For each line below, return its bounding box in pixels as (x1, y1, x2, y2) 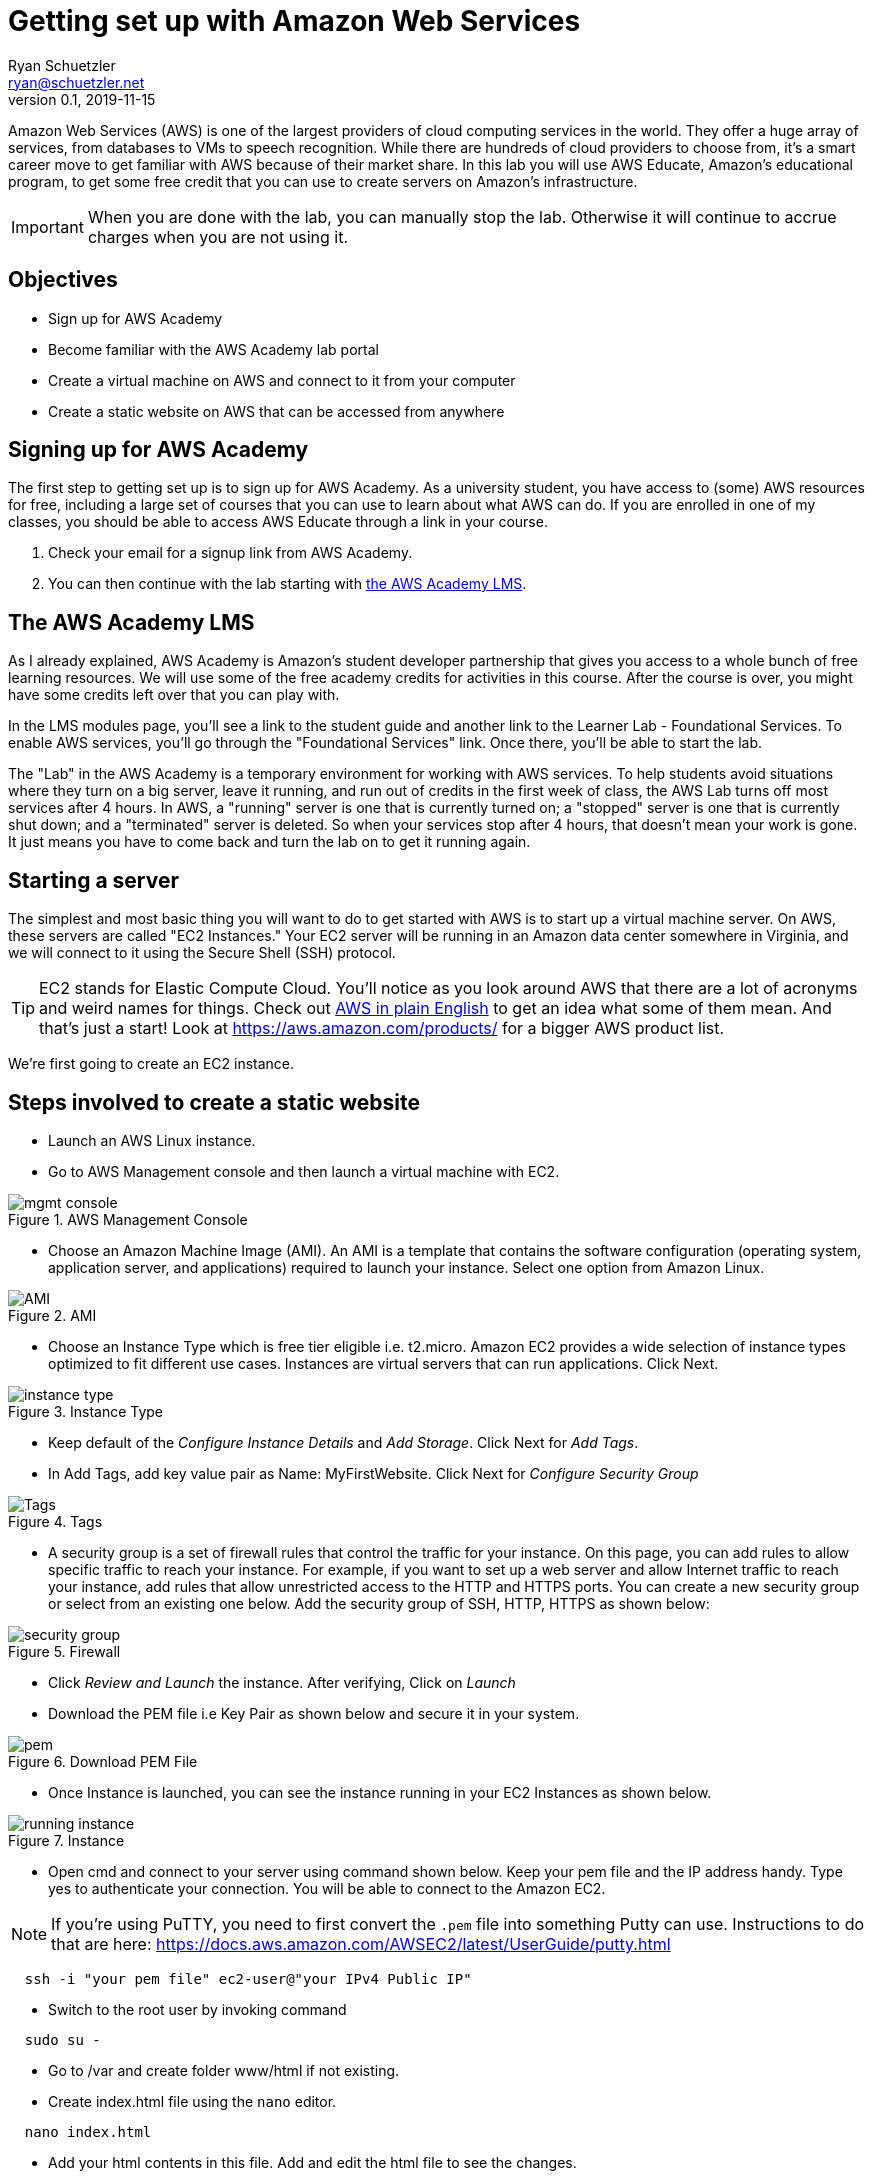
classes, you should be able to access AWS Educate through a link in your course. (8, 513, 548, 531)
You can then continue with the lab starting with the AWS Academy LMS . (48, 575, 527, 593)
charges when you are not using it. (87, 226, 349, 247)
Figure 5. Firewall (8, 1642, 121, 1660)
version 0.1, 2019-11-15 (8, 90, 156, 108)
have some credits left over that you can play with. (8, 686, 340, 704)
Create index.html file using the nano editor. (48, 2092, 337, 2110)
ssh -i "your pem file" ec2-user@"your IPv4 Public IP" (24, 1970, 472, 1987)
